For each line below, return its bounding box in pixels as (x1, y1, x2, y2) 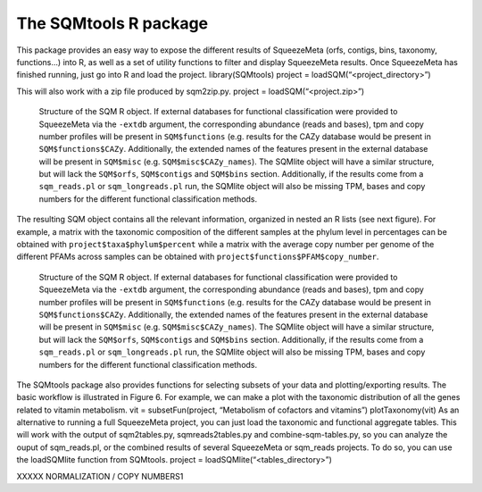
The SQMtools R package (16, 13, 209, 33)
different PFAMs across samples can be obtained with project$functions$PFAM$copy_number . (16, 251, 379, 263)
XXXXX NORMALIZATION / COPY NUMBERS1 (16, 471, 184, 481)
